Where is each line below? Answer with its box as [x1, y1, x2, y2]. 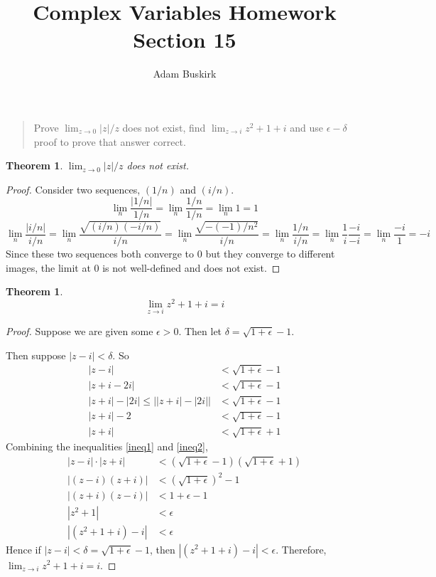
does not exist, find [122, 120, 206, 134]
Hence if [6, 541, 41, 556]
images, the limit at [6, 260, 91, 275]
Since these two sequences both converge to [6, 245, 195, 260]
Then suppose [6, 347, 66, 362]
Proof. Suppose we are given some [6, 324, 153, 338]
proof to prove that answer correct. [33, 134, 186, 149]
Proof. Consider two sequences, [6, 181, 141, 196]
